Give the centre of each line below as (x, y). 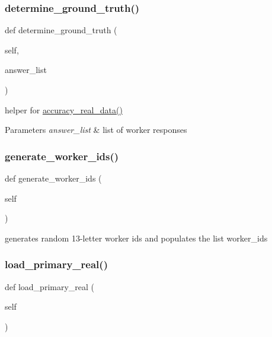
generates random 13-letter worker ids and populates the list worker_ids (136, 238)
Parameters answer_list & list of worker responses (96, 130)
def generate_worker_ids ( (53, 178)
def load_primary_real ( (50, 286)
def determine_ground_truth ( (61, 30)
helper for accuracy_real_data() (64, 109)
